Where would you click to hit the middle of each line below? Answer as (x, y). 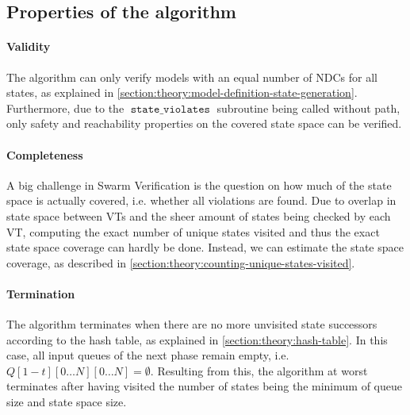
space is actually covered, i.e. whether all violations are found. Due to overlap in (201, 200)
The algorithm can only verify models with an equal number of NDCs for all (192, 77)
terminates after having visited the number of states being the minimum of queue (204, 386)
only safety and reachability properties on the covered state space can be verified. (204, 123)
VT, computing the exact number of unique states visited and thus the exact (193, 231)
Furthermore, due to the (65, 108)
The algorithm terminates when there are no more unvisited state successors (192, 324)
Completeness (45, 154)
